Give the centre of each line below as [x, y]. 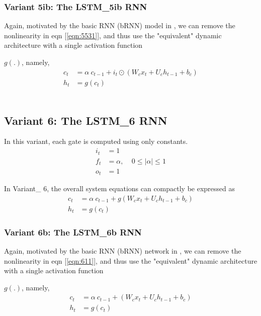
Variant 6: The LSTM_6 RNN [86, 120]
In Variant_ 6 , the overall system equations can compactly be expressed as [120, 188]
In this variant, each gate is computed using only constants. [96, 141]
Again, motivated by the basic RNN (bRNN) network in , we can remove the [123, 250]
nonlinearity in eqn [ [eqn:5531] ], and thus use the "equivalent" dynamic [113, 35]
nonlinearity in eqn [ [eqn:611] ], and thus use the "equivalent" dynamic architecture [131, 260]
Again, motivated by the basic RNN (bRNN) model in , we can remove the [120, 25]
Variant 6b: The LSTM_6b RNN [73, 232]
